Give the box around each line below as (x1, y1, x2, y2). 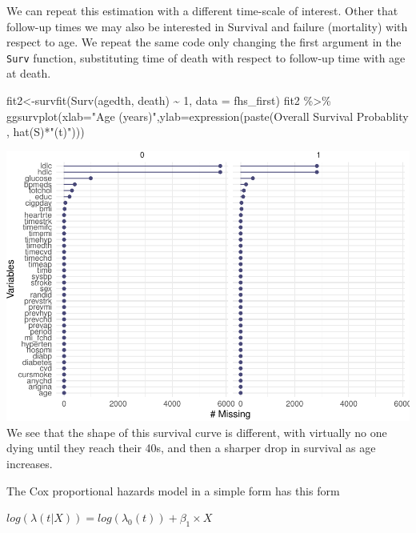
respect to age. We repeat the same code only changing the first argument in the (6, 34, 402, 50)
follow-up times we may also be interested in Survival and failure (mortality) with (6, 18, 408, 34)
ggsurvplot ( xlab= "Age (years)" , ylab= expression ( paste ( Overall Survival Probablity (6, 107, 409, 124)
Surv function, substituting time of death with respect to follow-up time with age (6, 49, 406, 66)
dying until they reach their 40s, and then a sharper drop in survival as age (6, 439, 376, 456)
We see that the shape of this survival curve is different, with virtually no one (6, 423, 387, 440)
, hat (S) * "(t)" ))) (6, 123, 85, 140)
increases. (6, 455, 53, 471)
